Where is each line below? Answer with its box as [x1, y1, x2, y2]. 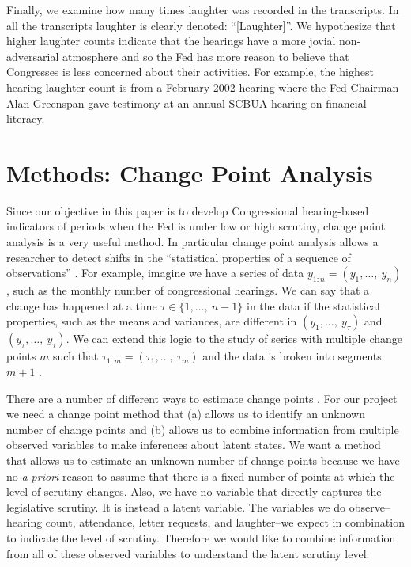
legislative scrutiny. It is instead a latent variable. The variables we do [6, 498, 346, 515]
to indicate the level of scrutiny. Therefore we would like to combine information [6, 529, 396, 546]
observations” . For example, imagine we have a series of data [6, 264, 304, 281]
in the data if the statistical [246, 297, 380, 314]
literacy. [6, 110, 45, 127]
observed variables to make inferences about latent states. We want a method [6, 436, 381, 453]
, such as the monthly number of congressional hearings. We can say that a [6, 282, 370, 299]
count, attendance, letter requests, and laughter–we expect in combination [45, 514, 405, 531]
